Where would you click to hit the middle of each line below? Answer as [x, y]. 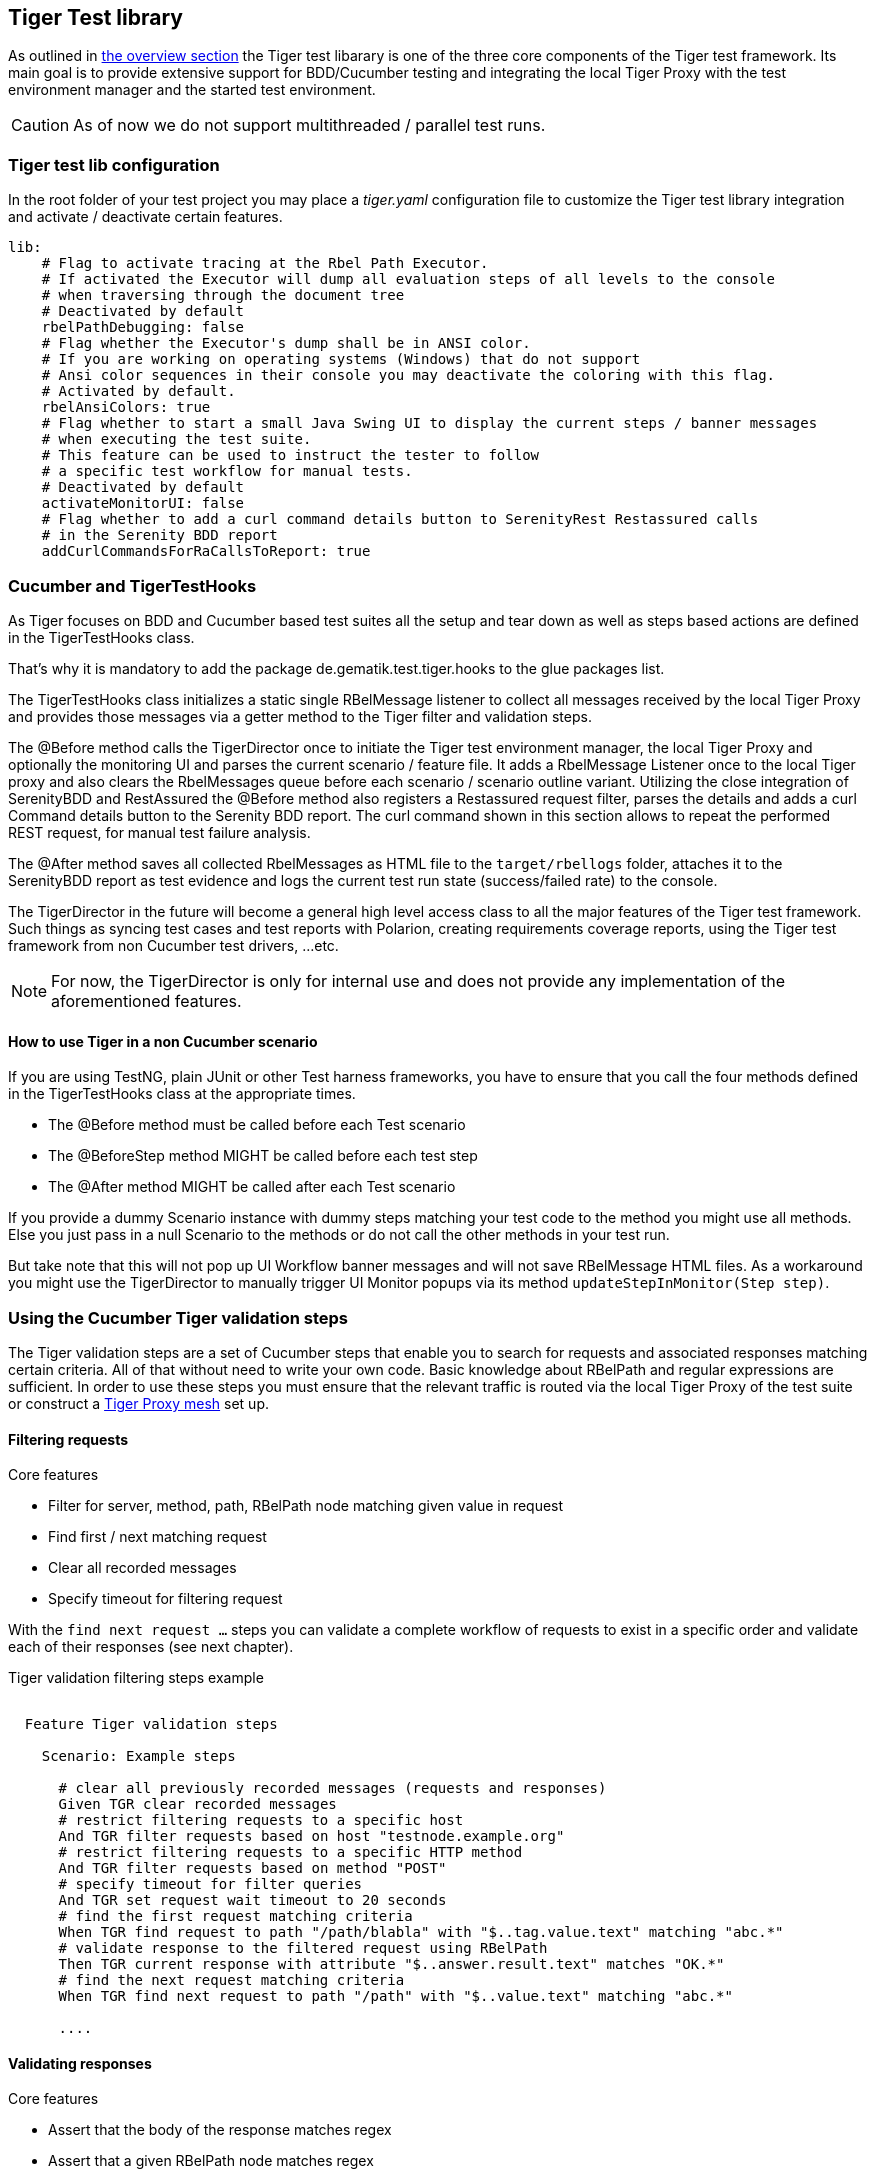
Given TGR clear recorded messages [197, 1804]
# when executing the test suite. [176, 439]
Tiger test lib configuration [114, 164]
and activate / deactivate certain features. [145, 217]
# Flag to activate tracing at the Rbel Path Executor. [265, 263]
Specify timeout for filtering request [165, 1599]
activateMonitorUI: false [143, 503]
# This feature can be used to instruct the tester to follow [290, 455]
